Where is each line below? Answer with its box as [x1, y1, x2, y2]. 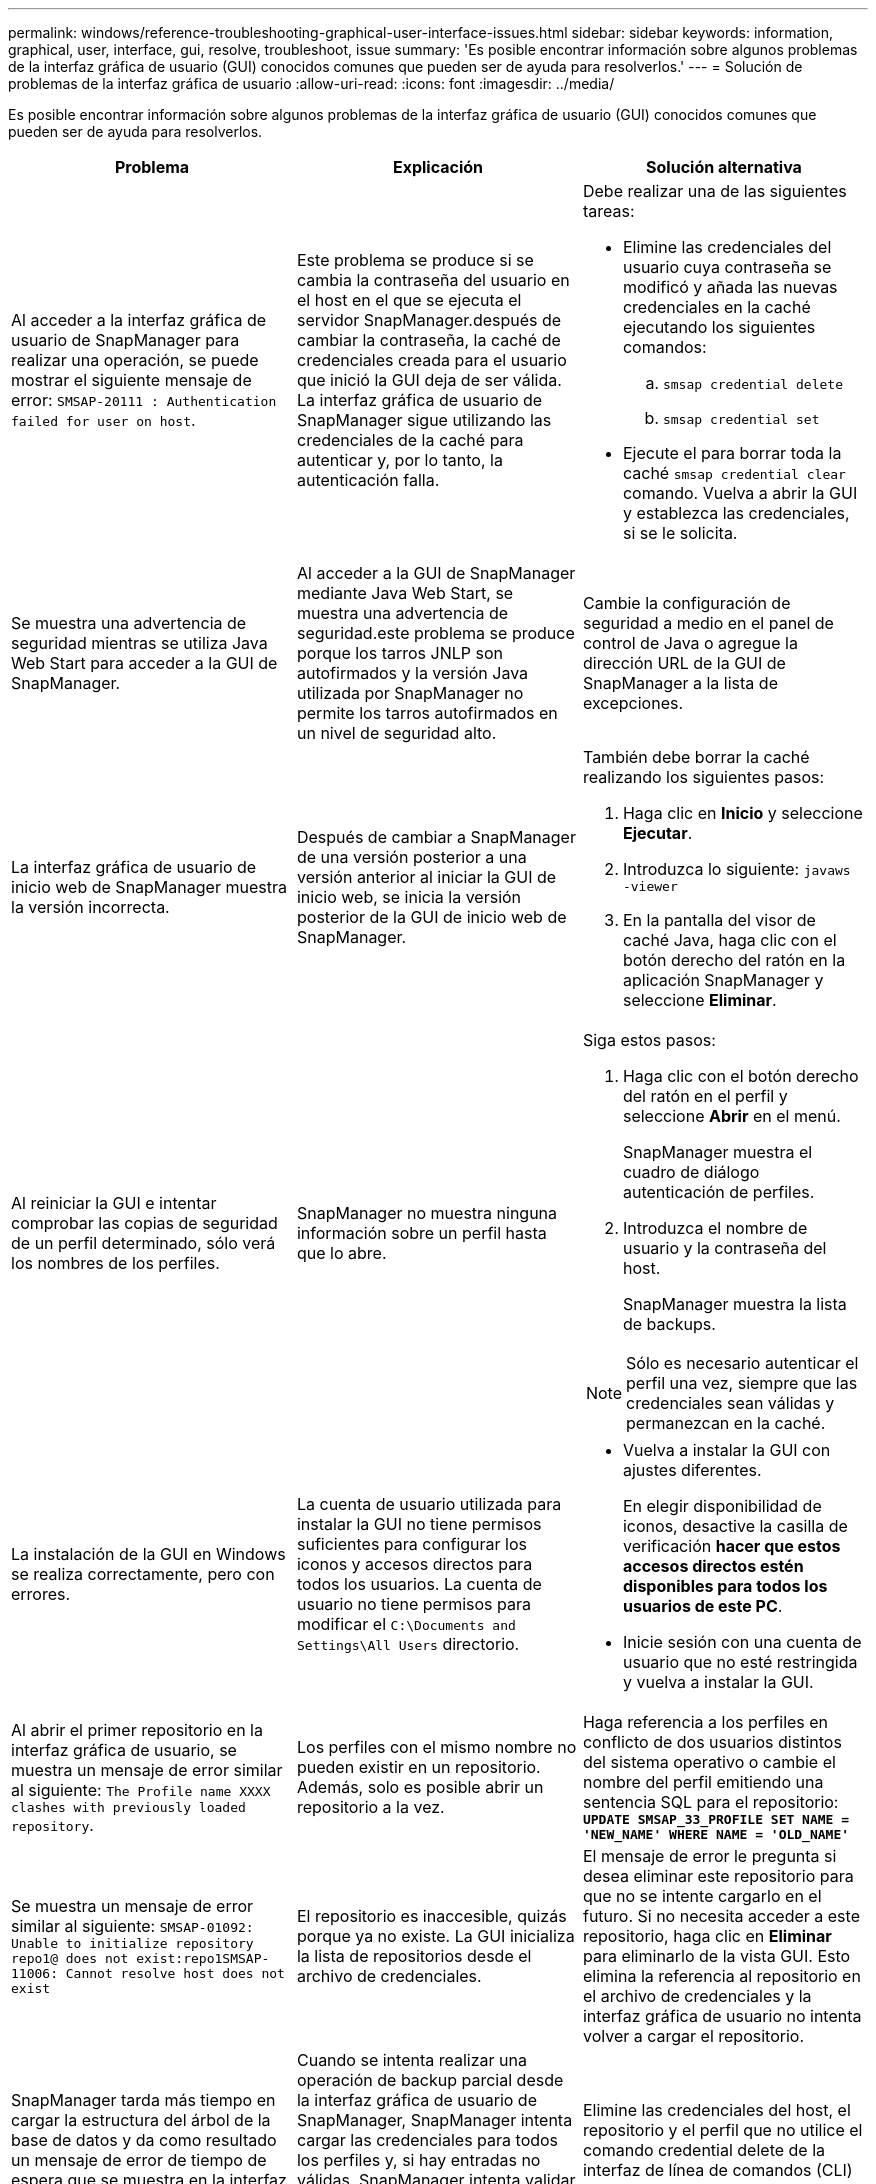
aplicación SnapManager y [622, 970, 824, 990]
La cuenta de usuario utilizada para [296, 1494, 562, 1514]
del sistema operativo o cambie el [582, 1752, 836, 1772]
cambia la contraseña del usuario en [296, 270, 570, 290]
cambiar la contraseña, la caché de [296, 330, 561, 350]
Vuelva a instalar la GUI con [622, 1440, 831, 1460]
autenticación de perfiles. [622, 1182, 815, 1202]
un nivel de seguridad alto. [296, 723, 497, 743]
